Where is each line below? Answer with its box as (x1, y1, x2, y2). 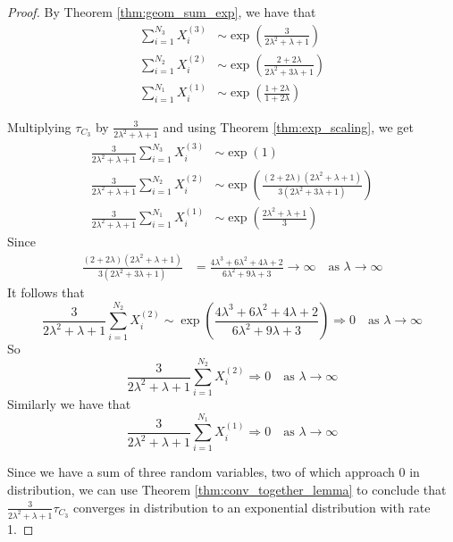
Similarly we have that (7, 395, 131, 413)
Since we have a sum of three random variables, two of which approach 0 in (7, 463, 420, 481)
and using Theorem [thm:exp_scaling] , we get (163, 117, 415, 136)
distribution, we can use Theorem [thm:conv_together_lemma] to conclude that (7, 480, 447, 499)
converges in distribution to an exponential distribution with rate (73, 497, 431, 516)
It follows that (7, 283, 85, 302)
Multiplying (7, 117, 71, 136)
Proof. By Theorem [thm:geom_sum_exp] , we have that (7, 3, 316, 21)
